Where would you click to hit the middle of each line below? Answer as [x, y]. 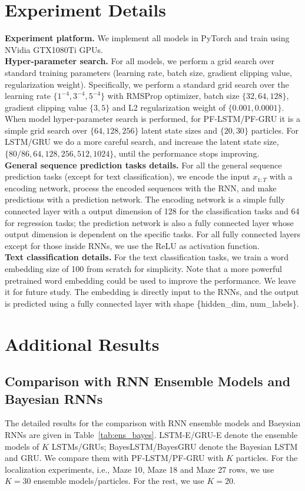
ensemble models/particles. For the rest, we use [119, 481]
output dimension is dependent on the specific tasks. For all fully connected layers [153, 234]
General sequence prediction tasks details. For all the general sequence [143, 165]
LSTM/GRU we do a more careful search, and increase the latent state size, [142, 142]
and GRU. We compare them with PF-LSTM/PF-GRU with [114, 458]
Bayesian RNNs [54, 398]
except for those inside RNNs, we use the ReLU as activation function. [132, 245]
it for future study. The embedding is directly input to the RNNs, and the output [152, 292]
